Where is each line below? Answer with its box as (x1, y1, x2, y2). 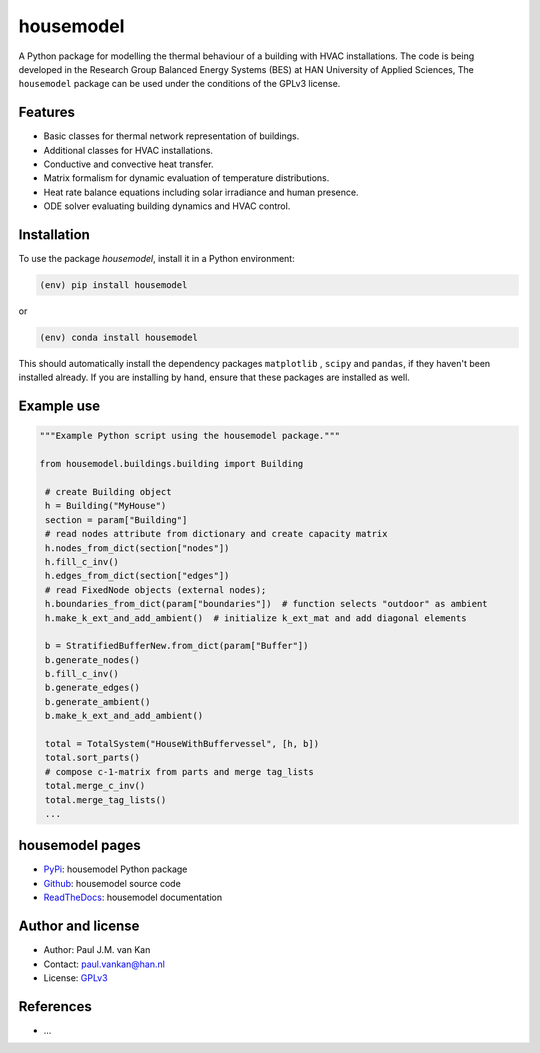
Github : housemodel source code (43, 877, 182, 889)
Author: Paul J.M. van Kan (43, 944, 151, 956)
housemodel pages (18, 837, 141, 854)
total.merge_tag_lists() (45, 794, 167, 805)
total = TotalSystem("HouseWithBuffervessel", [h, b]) (45, 738, 320, 750)
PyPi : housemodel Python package (43, 863, 188, 875)
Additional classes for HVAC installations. (43, 144, 214, 156)
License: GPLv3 (43, 971, 109, 984)
